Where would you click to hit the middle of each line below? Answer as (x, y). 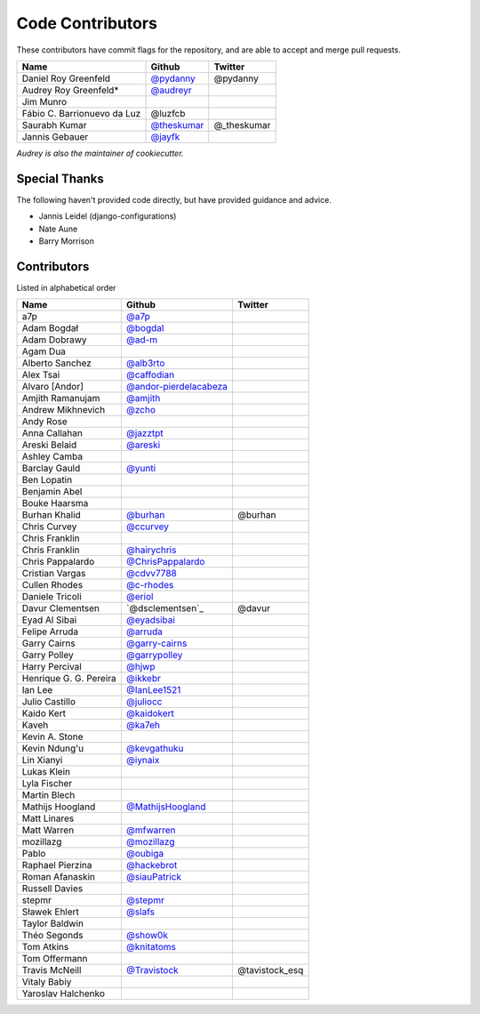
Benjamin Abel (52, 492)
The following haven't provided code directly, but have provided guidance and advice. (174, 199)
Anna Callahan (52, 433)
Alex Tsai (41, 375)
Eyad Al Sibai (49, 620)
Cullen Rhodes (52, 585)
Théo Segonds (52, 936)
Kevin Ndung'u (53, 749)
